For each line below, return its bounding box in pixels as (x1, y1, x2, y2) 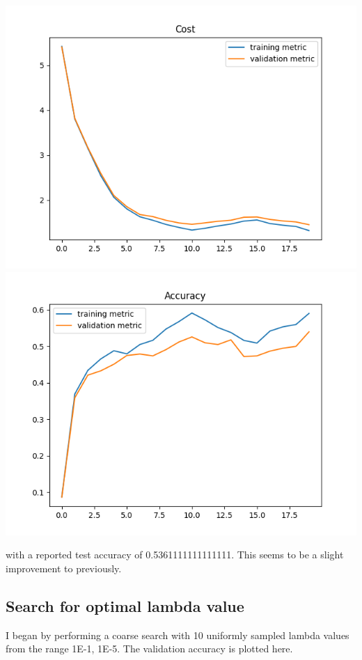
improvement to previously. (6, 560, 122, 575)
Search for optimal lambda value (6, 595, 244, 616)
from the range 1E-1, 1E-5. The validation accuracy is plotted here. (6, 641, 293, 656)
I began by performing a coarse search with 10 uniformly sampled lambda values (6, 627, 349, 642)
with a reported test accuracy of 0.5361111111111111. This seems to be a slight (6, 547, 344, 562)
